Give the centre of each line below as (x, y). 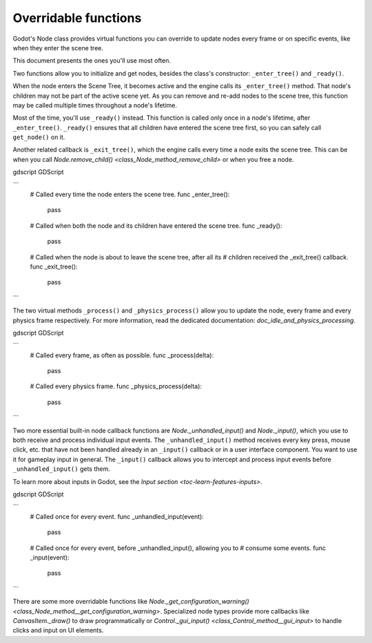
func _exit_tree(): (54, 266)
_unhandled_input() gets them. (61, 469)
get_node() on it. (39, 137)
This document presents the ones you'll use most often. (92, 61)
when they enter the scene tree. (58, 48)
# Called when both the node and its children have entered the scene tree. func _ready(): (156, 225)
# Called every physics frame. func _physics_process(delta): (116, 386)
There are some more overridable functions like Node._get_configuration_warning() (131, 602)
